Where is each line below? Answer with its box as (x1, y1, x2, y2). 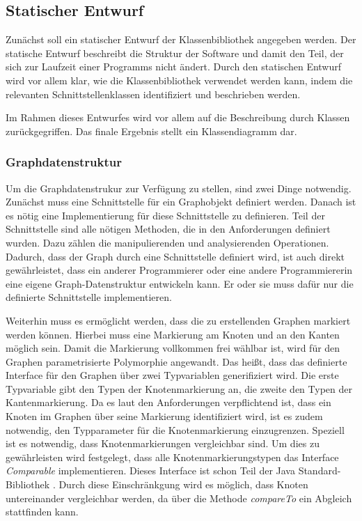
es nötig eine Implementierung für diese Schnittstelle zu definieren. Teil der (6, 208, 325, 222)
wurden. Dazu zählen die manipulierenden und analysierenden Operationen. (6, 235, 329, 249)
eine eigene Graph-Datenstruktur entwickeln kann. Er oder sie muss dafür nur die (6, 276, 354, 290)
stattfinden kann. (6, 504, 79, 519)
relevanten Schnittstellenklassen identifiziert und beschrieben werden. (6, 86, 301, 101)
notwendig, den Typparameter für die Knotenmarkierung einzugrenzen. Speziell (6, 422, 345, 437)
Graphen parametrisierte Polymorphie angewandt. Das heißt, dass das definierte (6, 354, 347, 368)
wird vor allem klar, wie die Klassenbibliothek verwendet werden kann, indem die (6, 72, 353, 87)
